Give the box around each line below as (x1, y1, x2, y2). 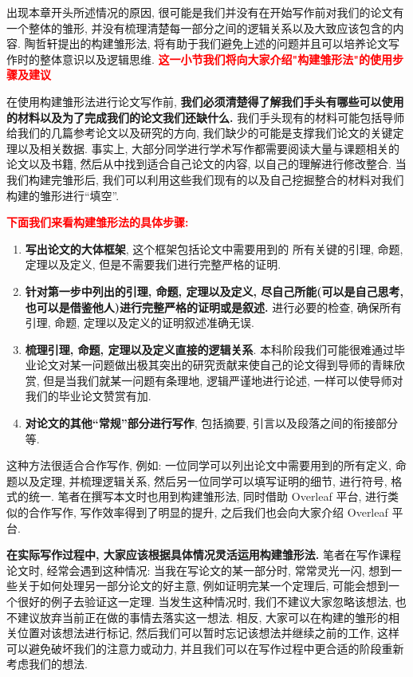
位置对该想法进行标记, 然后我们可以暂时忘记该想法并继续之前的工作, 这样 (17, 624, 400, 641)
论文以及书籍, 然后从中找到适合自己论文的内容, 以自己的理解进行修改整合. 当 (6, 155, 407, 172)
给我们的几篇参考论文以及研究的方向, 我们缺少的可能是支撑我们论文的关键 (6, 124, 393, 141)
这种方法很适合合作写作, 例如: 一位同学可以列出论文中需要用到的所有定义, (6, 457, 391, 474)
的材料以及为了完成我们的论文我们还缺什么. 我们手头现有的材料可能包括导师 (6, 108, 405, 125)
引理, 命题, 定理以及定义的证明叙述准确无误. (25, 314, 254, 331)
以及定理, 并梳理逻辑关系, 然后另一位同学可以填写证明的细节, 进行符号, (17, 472, 387, 489)
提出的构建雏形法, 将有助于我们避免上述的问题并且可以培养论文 (57, 35, 389, 52)
